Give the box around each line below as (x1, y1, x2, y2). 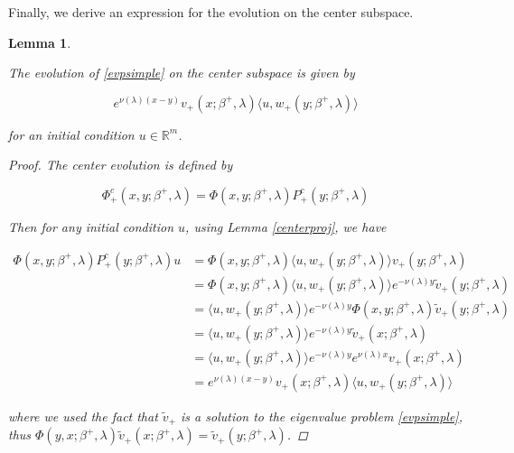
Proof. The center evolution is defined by (8, 155, 233, 174)
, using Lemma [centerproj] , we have (185, 217, 387, 236)
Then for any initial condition (8, 217, 174, 236)
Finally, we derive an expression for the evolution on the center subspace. (8, 3, 414, 21)
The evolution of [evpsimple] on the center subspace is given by (8, 63, 355, 82)
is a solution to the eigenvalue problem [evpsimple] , (181, 406, 463, 425)
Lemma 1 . (8, 32, 71, 51)
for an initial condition (8, 125, 135, 143)
